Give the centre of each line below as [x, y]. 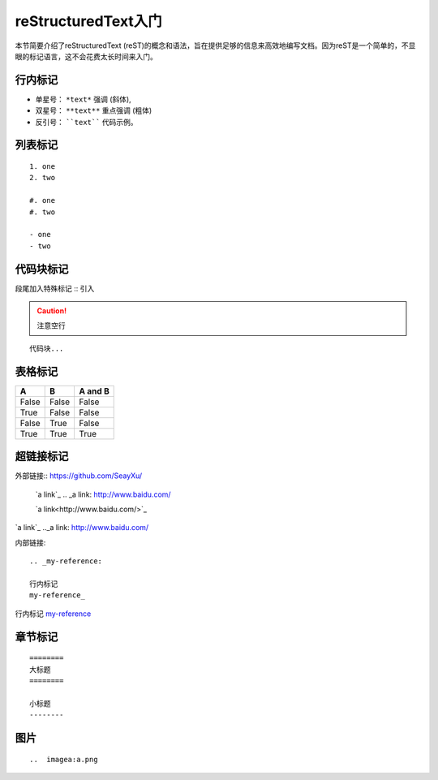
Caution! [52, 311]
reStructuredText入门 [88, 21]
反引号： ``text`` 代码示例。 [86, 122]
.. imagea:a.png [64, 759]
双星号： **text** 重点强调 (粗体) [94, 110]
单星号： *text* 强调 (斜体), [83, 99]
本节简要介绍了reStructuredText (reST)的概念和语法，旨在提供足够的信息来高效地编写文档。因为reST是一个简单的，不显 [215, 45]
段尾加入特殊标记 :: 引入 [55, 288]
